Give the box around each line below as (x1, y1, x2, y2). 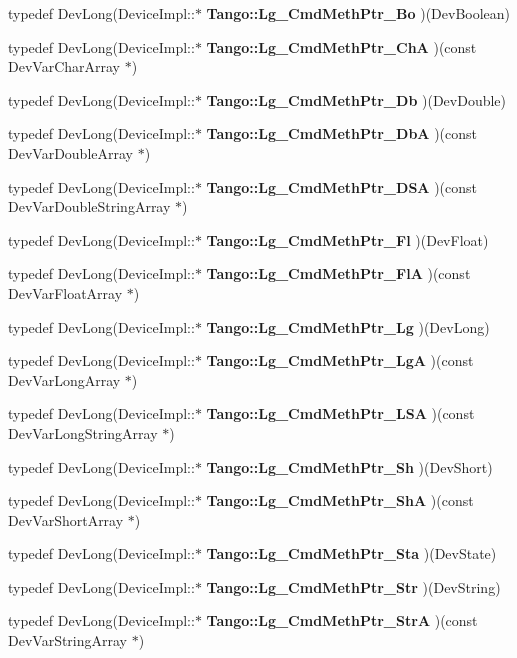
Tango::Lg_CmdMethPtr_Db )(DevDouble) (206, 89, 507, 110)
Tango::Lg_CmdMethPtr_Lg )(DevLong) (206, 316, 490, 337)
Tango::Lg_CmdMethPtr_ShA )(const (206, 490, 474, 511)
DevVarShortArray (8, 509, 124, 530)
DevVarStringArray (8, 630, 127, 651)
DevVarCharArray (8, 56, 120, 77)
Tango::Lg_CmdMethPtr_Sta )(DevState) (206, 543, 497, 564)
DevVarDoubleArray (8, 142, 133, 163)
